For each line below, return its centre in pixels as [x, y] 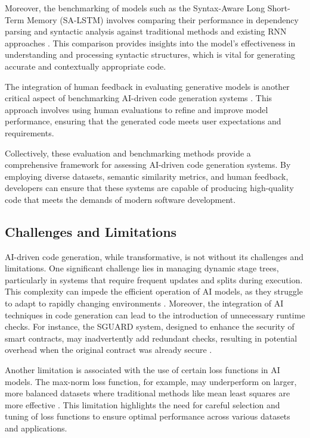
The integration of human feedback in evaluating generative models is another [147, 86]
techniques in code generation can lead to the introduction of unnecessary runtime [155, 315]
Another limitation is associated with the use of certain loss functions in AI [142, 370]
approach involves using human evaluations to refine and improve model [137, 109]
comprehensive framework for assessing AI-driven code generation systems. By [148, 165]
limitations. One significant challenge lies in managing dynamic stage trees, [142, 268]
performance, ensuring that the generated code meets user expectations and [143, 121]
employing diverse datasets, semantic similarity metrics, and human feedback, [147, 176]
